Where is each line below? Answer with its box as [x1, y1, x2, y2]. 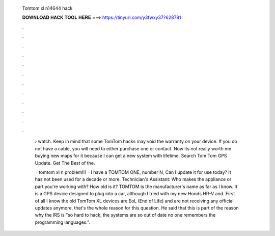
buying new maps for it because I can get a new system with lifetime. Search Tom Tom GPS [35, 153, 227, 159]
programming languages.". [35, 219, 91, 225]
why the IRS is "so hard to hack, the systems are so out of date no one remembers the [35, 212, 216, 218]
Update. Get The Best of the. [35, 160, 95, 166]
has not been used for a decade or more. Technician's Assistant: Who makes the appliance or [35, 176, 232, 182]
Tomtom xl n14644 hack [22, 5, 73, 11]
